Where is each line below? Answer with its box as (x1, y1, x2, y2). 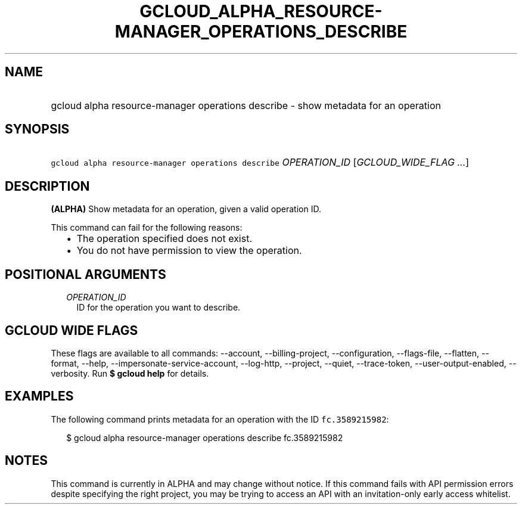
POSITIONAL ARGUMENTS (5, 266, 166, 282)
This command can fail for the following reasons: (51, 222, 243, 233)
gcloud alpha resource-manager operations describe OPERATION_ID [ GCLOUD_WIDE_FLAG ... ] (51, 156, 470, 169)
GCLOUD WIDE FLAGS (5, 322, 138, 338)
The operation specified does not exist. (76, 232, 253, 245)
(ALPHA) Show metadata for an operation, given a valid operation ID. (51, 204, 321, 215)
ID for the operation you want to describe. (76, 302, 241, 313)
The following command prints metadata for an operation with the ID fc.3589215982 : (51, 414, 389, 424)
